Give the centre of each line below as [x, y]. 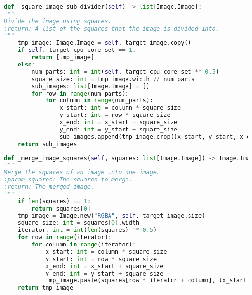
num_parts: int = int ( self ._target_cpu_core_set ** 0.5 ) [125, 72]
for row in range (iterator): [64, 238]
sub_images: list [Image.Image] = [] [91, 86]
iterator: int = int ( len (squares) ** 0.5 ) [87, 230]
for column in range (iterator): [84, 245]
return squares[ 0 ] [61, 208]
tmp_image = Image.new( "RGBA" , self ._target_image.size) [111, 216]
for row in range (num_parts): [80, 93]
